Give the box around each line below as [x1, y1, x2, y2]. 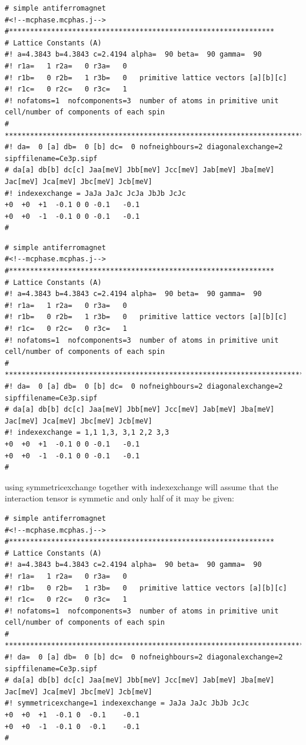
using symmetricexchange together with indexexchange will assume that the [5, 480, 278, 493]
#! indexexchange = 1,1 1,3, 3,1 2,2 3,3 [5, 428, 169, 437]
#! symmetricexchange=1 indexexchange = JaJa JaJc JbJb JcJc [5, 699, 250, 708]
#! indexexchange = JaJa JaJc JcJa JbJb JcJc [5, 189, 186, 198]
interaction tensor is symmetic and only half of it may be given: [5, 492, 234, 504]
